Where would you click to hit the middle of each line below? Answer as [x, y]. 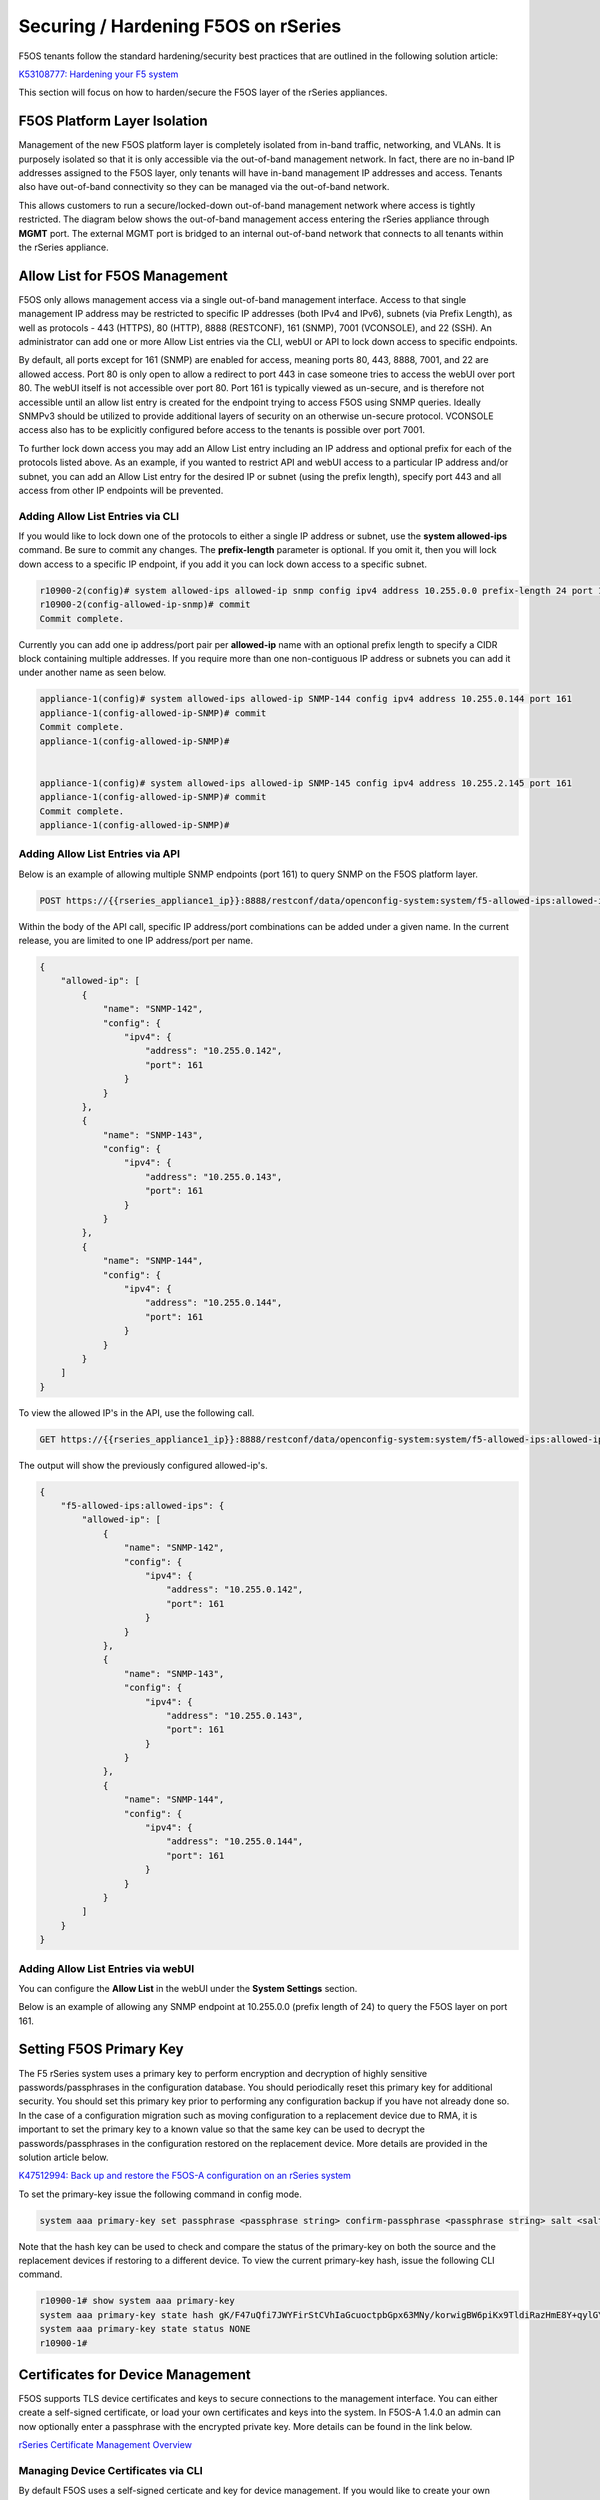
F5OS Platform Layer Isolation [113, 121]
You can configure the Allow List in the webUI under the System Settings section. [188, 1988]
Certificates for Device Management [135, 2374]
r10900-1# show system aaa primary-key [137, 2301]
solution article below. [63, 2157]
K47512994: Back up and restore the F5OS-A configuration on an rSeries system [185, 2176]
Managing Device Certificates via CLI [111, 2471]
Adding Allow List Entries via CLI [99, 516]
